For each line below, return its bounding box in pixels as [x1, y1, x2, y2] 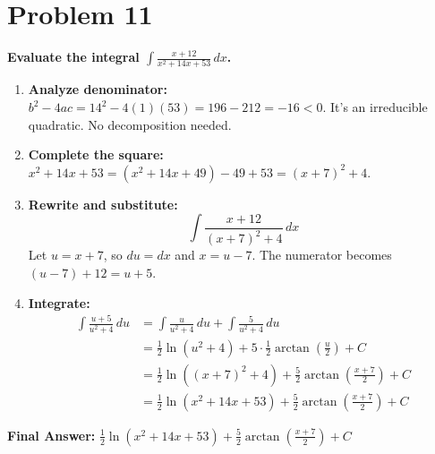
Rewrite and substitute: [28, 194, 178, 213]
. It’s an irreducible [322, 98, 428, 116]
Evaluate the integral [7, 47, 140, 66]
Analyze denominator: [28, 80, 167, 99]
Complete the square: [28, 145, 164, 164]
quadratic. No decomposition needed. [28, 115, 232, 133]
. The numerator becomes [252, 245, 392, 264]
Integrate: [28, 293, 90, 312]
